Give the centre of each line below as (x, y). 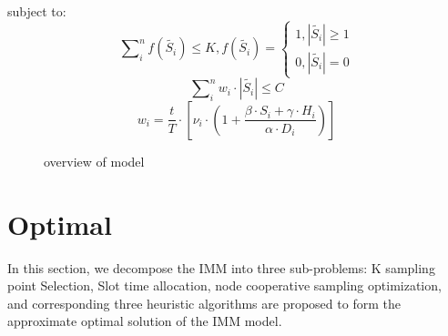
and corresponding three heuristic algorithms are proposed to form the (204, 303)
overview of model (94, 161)
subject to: (37, 11)
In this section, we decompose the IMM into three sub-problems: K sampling (221, 267)
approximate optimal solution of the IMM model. (145, 321)
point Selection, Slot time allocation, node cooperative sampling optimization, (224, 285)
